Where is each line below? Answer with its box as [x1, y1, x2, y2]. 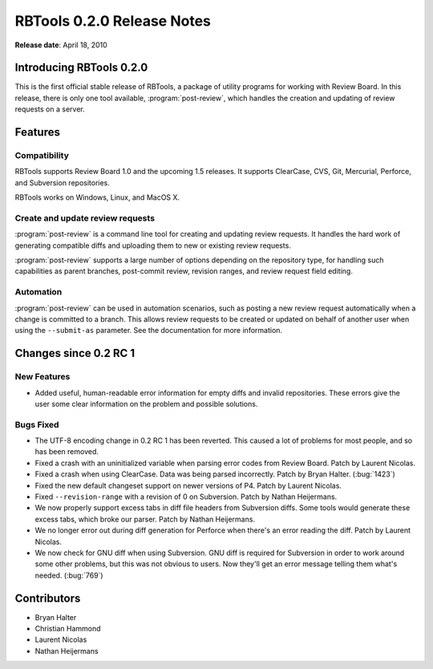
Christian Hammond [34, 624, 101, 634]
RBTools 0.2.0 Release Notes [14, 12, 212, 30]
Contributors [14, 591, 81, 605]
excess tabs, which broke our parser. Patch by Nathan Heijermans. [34, 514, 256, 524]
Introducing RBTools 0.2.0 [14, 61, 148, 75]
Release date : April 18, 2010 [14, 40, 107, 50]
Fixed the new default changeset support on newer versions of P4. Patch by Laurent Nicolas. [34, 480, 342, 490]
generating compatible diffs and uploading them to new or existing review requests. [14, 241, 292, 250]
